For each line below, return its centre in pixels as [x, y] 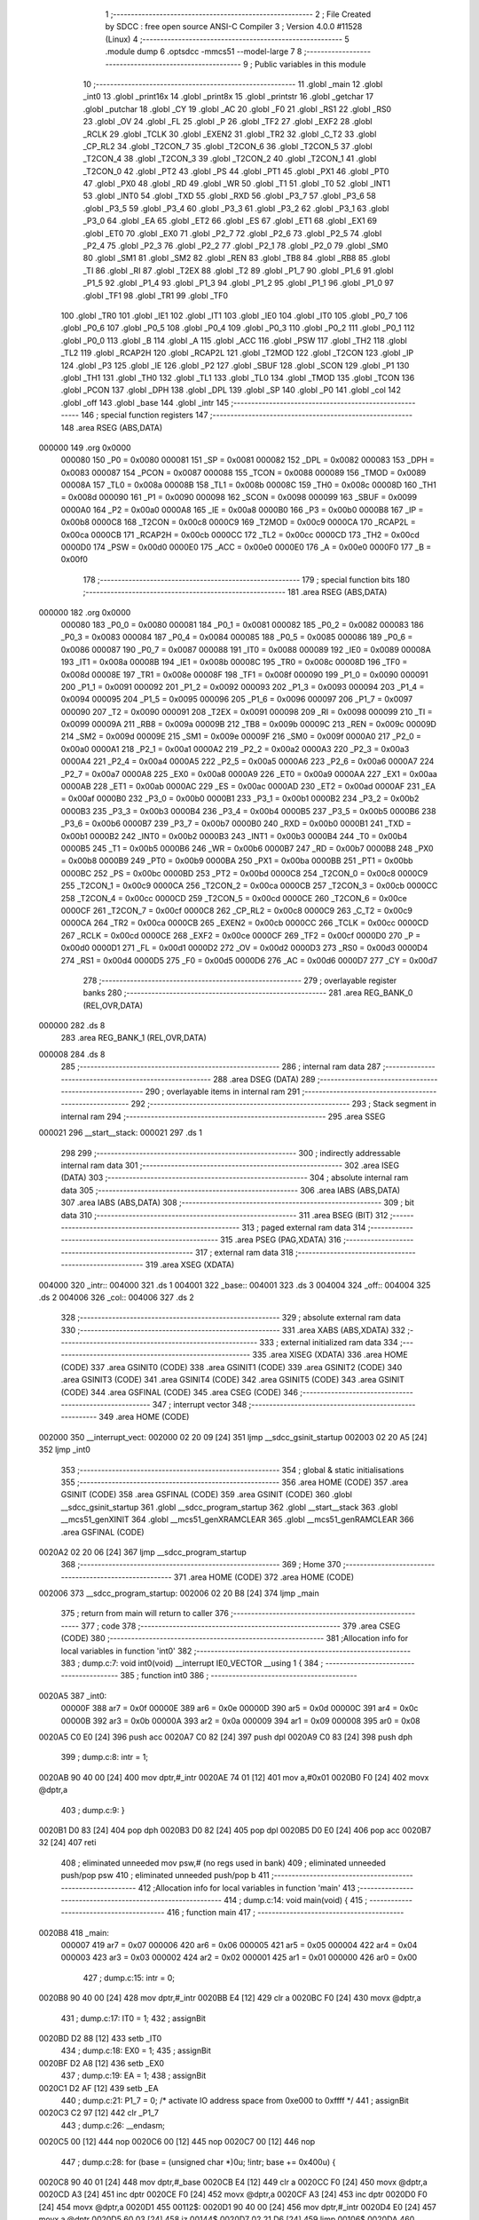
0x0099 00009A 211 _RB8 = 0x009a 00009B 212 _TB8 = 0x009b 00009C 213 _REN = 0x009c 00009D [248, 725]
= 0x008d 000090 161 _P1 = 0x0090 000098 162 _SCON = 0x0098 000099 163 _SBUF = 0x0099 [239, 497]
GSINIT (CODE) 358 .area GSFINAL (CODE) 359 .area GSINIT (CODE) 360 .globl [206, 1495]
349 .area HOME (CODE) [144, 1417]
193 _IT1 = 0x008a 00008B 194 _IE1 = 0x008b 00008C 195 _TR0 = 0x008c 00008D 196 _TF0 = [234, 662]
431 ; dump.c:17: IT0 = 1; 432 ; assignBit [133, 2018]
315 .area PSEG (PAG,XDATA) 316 [281, 1240]
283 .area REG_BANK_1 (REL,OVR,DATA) [134, 1038]
